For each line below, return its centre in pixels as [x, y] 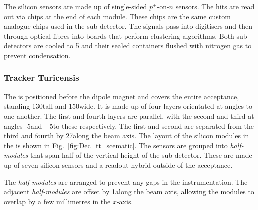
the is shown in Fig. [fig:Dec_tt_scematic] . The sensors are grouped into [116, 145]
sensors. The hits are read [215, 6]
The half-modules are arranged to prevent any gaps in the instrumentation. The [126, 182]
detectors [18, 46]
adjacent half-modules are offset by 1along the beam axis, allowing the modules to [129, 192]
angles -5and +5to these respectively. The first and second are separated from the [129, 126]
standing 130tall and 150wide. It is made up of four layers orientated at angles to [128, 106]
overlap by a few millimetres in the [57, 201]
